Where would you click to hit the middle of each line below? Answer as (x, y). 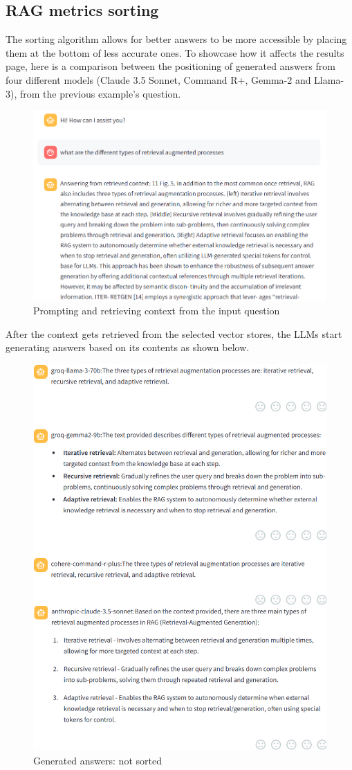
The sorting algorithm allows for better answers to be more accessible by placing (176, 39)
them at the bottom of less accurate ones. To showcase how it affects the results (175, 52)
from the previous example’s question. (100, 93)
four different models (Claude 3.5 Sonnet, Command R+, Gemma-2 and (158, 79)
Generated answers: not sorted (98, 760)
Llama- (329, 79)
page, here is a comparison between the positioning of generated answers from (170, 66)
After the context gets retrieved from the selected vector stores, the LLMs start (174, 333)
